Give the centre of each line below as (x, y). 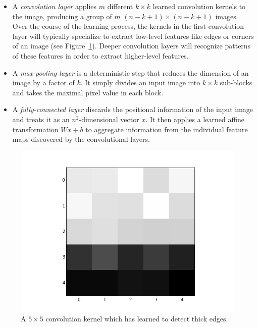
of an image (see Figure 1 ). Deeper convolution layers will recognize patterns (132, 46)
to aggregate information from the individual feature (167, 129)
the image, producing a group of (62, 16)
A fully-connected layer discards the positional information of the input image (133, 109)
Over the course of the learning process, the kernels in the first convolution (128, 26)
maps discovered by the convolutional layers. (81, 139)
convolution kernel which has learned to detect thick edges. (137, 319)
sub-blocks (236, 83)
